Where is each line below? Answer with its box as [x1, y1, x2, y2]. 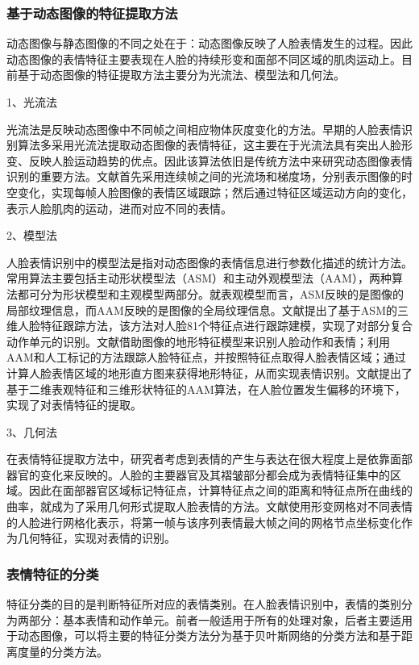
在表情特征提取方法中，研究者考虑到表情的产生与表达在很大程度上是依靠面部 [6, 450, 413, 467]
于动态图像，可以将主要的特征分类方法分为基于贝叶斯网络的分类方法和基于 [6, 627, 401, 644]
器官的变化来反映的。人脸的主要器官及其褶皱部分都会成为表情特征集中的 [6, 466, 390, 483]
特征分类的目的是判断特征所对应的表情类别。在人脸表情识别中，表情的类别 [6, 596, 401, 613]
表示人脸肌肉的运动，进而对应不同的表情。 [6, 199, 232, 216]
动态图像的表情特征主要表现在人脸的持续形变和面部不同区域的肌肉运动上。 [6, 50, 401, 67]
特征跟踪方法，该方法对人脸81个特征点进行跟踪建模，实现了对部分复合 [39, 317, 413, 334]
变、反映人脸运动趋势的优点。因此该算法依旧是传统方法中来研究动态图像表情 [6, 152, 413, 169]
